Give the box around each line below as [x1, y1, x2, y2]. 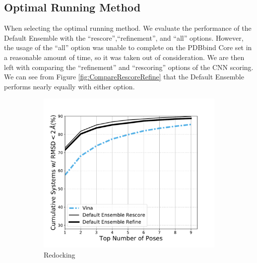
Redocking [44, 249, 75, 260]
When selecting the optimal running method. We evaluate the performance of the [4, 23, 252, 33]
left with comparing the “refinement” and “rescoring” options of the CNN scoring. [4, 62, 254, 72]
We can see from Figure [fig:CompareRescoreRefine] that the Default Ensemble [4, 71, 244, 82]
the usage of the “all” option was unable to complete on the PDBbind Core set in [4, 42, 252, 53]
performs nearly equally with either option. [4, 81, 135, 91]
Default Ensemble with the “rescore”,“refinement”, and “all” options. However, [4, 32, 244, 43]
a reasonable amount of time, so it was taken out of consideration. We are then [4, 52, 245, 62]
